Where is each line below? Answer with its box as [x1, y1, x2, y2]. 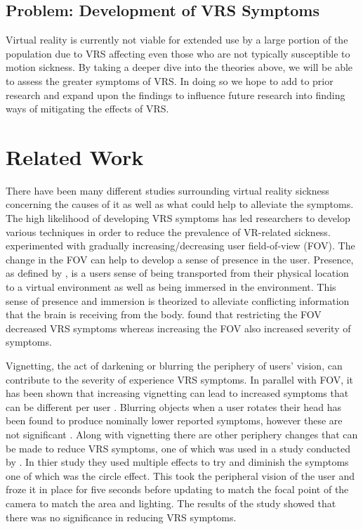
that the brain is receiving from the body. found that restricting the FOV [6, 307, 322, 322]
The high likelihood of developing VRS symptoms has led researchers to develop [6, 211, 350, 226]
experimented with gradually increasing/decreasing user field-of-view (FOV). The [6, 238, 355, 253]
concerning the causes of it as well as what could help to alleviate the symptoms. [6, 197, 354, 211]
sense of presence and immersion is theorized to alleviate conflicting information [6, 293, 350, 308]
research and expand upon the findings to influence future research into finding [6, 87, 345, 102]
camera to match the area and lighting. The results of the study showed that [6, 495, 336, 510]
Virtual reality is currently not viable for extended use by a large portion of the [6, 32, 348, 47]
